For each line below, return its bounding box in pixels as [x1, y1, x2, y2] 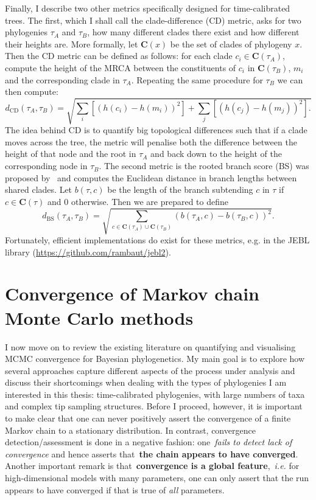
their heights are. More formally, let [5, 37, 138, 50]
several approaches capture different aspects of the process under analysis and [5, 364, 295, 377]
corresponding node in [5, 159, 88, 172]
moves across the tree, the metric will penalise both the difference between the [5, 135, 297, 148]
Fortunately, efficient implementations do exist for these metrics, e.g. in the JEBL [5, 234, 310, 246]
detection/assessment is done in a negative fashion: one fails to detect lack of [5, 436, 292, 448]
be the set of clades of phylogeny [170, 37, 292, 50]
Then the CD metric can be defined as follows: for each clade [5, 49, 233, 62]
